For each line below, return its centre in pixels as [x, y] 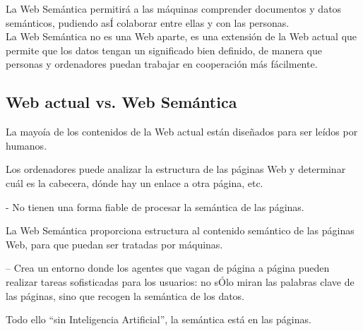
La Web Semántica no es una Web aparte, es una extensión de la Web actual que [181, 36]
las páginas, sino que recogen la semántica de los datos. [125, 295]
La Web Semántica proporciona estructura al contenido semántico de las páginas [180, 230]
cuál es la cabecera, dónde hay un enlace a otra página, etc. [135, 182]
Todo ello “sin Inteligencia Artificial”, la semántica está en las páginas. [159, 319]
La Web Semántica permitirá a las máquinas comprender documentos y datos [174, 8]
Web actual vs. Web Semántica [121, 102]
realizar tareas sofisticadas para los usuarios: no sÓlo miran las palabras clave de [180, 281]
